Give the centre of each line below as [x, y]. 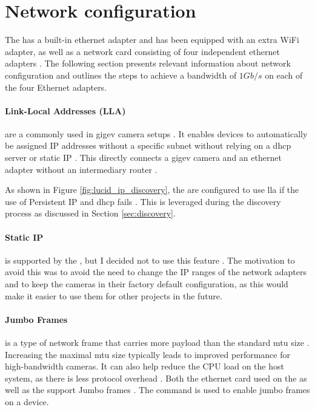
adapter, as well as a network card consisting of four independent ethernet [142, 51]
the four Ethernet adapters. [56, 87]
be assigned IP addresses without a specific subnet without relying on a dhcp [148, 145]
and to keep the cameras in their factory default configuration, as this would [147, 284]
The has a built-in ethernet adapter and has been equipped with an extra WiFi [152, 40]
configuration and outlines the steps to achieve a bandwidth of [121, 75]
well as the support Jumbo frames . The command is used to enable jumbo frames [157, 390]
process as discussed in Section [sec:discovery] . [90, 213]
